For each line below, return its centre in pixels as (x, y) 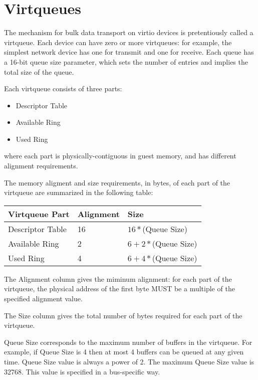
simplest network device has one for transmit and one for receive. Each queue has (129, 52)
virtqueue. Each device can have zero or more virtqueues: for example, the (118, 42)
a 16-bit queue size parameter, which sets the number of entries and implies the (126, 61)
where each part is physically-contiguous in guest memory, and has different (120, 156)
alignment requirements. (41, 166)
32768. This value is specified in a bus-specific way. (82, 371)
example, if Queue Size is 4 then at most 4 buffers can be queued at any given (124, 352)
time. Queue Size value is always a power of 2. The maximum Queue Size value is (129, 361)
